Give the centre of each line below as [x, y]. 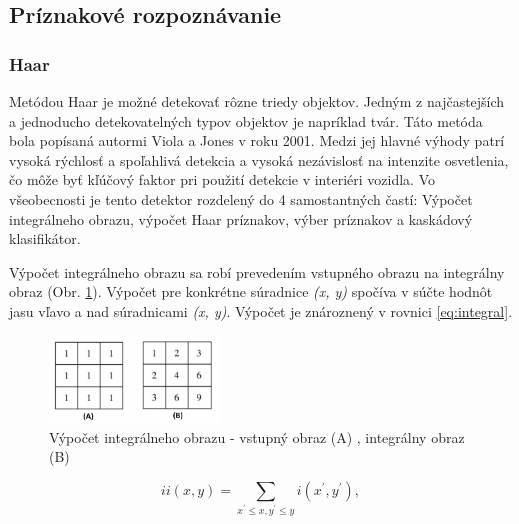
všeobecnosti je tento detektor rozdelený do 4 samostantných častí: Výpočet [241, 198]
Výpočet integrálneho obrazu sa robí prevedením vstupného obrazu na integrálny [257, 271]
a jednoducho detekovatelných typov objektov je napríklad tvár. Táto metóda [246, 120]
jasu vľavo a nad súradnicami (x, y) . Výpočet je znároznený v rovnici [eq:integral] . [261, 310]
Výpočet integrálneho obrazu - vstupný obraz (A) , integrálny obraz [257, 436]
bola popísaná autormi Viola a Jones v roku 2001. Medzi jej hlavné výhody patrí [257, 140]
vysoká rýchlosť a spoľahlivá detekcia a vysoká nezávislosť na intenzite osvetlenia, [259, 159]
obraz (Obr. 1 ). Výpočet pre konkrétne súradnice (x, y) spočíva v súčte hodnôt [251, 291]
